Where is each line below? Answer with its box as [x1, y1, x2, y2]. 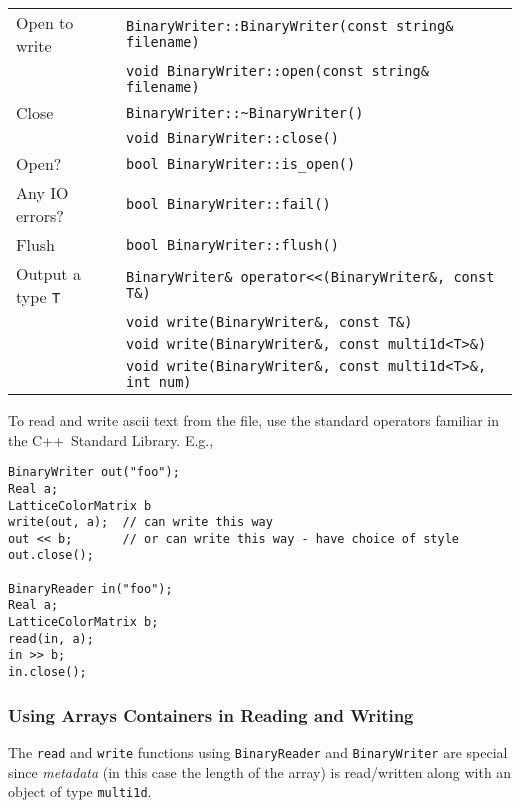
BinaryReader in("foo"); [8, 581, 173, 596]
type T [16, 285, 61, 308]
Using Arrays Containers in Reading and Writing [8, 702, 414, 727]
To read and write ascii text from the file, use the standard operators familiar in [8, 410, 499, 430]
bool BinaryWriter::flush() [126, 236, 339, 253]
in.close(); [8, 665, 87, 680]
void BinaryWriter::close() [126, 130, 339, 146]
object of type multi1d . [8, 781, 152, 802]
